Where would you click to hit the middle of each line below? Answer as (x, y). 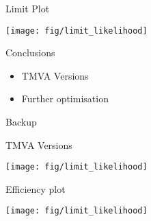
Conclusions (30, 53)
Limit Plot (28, 8)
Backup (21, 122)
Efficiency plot (36, 188)
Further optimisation (65, 98)
